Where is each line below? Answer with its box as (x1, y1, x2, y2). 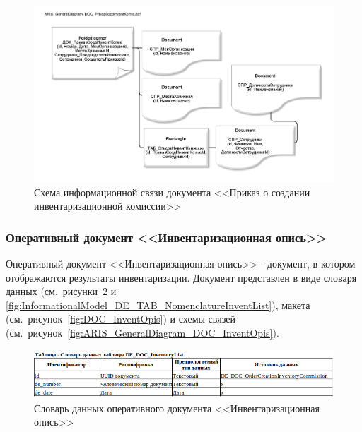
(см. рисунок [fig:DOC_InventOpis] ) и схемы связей (6, 311, 235, 326)
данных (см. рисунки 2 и (6, 284, 117, 299)
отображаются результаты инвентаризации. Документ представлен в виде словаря (6, 270, 357, 284)
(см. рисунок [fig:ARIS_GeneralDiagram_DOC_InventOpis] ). (6, 325, 279, 340)
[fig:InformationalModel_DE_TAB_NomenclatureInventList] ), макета (6, 297, 310, 312)
